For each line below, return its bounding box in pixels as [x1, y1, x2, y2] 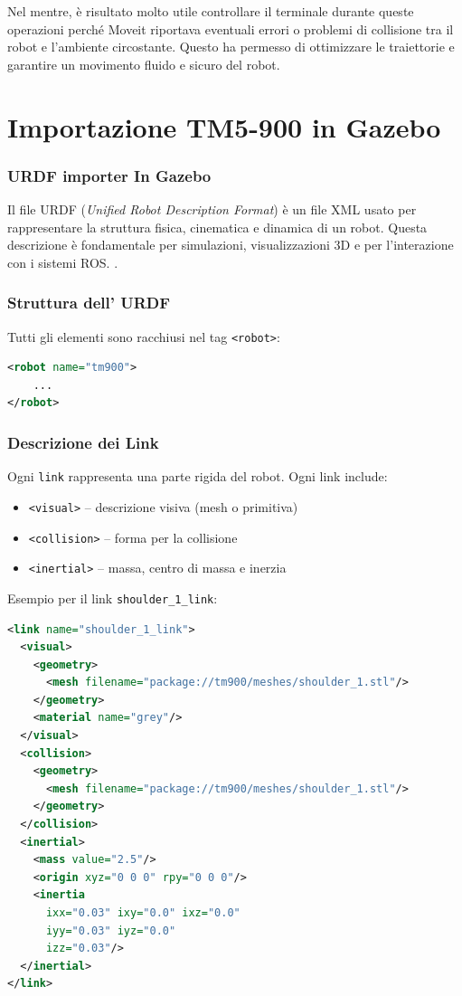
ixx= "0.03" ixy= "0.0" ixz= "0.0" [45, 906, 240, 919]
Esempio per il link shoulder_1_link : [7, 588, 218, 607]
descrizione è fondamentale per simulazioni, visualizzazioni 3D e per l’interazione [7, 235, 454, 254]
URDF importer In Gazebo [7, 164, 212, 186]
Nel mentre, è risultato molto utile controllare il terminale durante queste [7, 2, 414, 20]
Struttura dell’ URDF [7, 291, 171, 314]
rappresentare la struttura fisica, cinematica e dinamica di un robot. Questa [7, 217, 428, 236]
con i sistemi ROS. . [7, 252, 118, 271]
